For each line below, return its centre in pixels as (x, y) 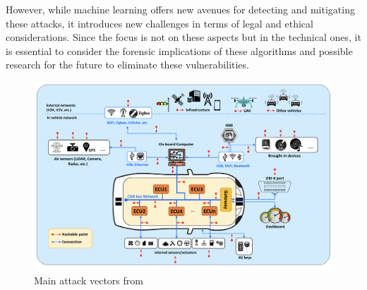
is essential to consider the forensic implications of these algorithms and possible (179, 50)
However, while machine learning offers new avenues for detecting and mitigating (180, 9)
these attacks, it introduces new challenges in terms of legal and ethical (160, 23)
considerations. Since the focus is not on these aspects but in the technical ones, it (183, 37)
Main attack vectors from (89, 280)
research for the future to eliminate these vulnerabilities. (127, 65)
